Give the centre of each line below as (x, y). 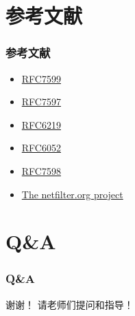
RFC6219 (41, 124)
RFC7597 (41, 102)
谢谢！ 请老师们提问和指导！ (70, 304)
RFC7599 (41, 78)
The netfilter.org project (72, 194)
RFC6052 (41, 148)
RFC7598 (41, 170)
